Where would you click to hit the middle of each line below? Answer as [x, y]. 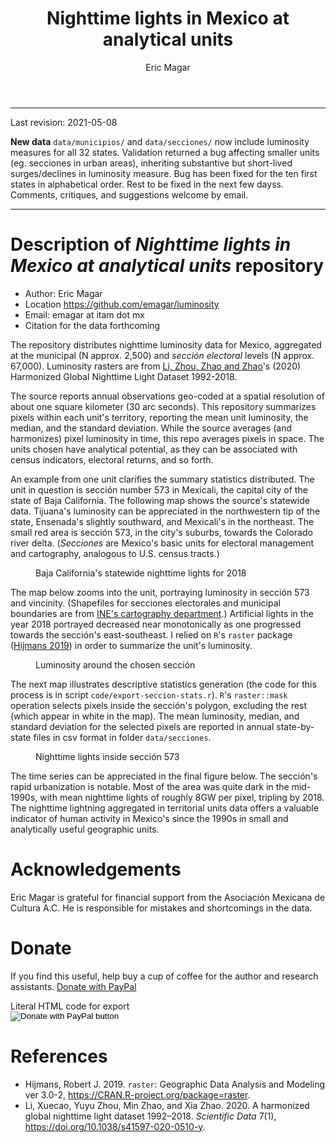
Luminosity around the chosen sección [115, 664]
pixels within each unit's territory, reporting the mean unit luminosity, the [159, 417]
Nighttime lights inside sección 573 [107, 756]
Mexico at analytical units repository [167, 266]
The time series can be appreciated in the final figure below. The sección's [164, 776]
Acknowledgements [96, 869]
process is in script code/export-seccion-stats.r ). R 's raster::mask [149, 694]
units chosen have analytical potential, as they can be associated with [154, 449]
